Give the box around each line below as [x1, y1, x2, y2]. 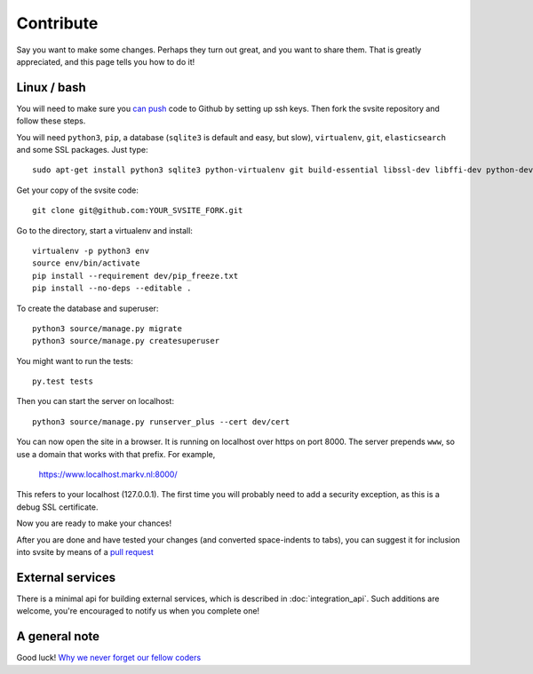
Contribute [16, 13, 99, 33]
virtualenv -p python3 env [32, 245, 150, 256]
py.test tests [32, 377, 93, 386]
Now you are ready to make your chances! [16, 518, 172, 528]
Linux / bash [16, 80, 86, 95]
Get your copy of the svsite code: [16, 185, 139, 195]
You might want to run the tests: [16, 355, 133, 366]
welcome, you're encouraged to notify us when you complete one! [16, 606, 260, 616]
